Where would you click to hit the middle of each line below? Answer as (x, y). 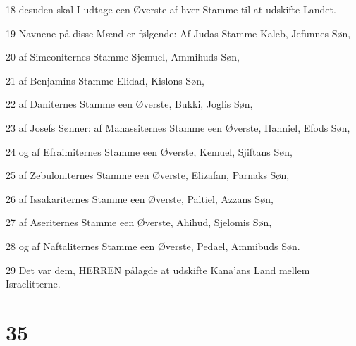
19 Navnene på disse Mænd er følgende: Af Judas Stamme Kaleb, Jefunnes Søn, (178, 33)
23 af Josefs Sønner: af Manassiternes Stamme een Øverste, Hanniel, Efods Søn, (178, 127)
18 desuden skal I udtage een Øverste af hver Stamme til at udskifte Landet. (171, 9)
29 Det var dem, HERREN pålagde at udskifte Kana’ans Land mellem (158, 270)
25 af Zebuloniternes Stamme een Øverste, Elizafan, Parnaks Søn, (148, 175)
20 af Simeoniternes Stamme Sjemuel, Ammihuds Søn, (123, 57)
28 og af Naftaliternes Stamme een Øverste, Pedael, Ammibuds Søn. (153, 246)
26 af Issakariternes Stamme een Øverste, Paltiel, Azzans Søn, (140, 198)
